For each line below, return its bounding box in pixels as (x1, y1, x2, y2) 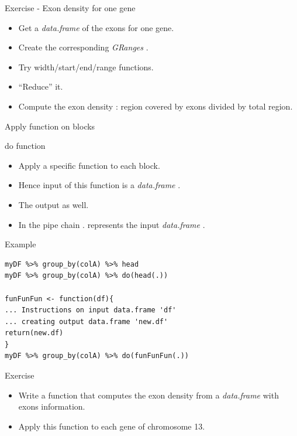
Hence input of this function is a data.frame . (18, 179, 181, 191)
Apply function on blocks (5, 120, 95, 132)
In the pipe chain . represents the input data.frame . (18, 218, 205, 230)
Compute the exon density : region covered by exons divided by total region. (18, 100, 293, 112)
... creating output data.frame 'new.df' (5, 317, 168, 326)
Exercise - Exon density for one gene (5, 2, 136, 13)
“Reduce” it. (18, 80, 63, 93)
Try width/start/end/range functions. (18, 60, 154, 73)
